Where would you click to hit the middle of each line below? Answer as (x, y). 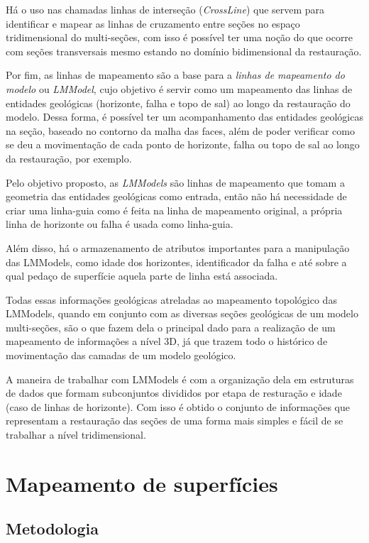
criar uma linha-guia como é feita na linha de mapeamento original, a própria (174, 210)
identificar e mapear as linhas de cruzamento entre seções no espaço (153, 23)
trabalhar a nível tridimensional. (76, 435)
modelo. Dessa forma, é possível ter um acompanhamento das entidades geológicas (184, 117)
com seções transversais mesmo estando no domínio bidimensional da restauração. (184, 51)
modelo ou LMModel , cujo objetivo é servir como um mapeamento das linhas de (179, 88)
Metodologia (52, 528)
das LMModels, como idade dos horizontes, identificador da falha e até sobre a (176, 262)
